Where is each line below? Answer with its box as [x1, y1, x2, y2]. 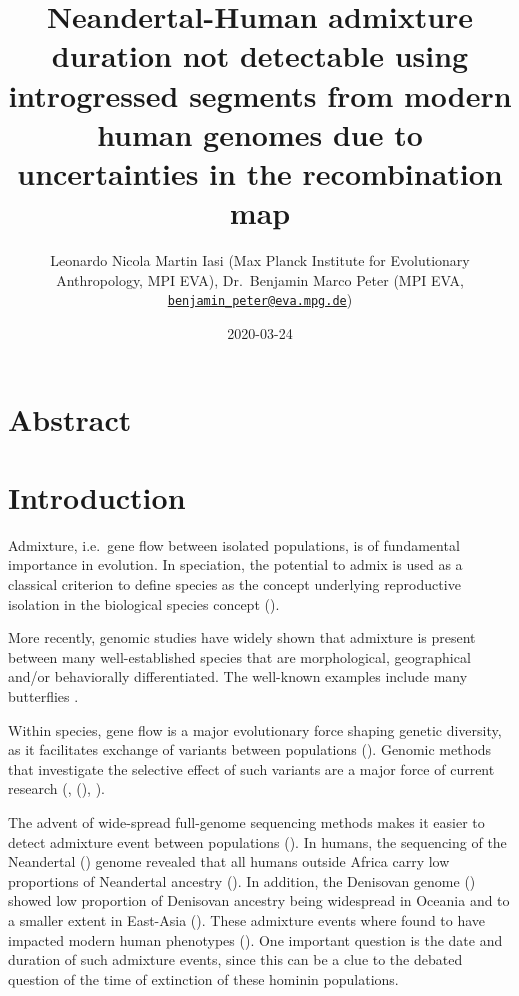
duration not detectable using [51, 35, 469, 76]
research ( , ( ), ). [8, 778, 105, 799]
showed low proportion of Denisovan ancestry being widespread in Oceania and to [8, 890, 510, 911]
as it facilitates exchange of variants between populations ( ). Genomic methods [8, 739, 492, 760]
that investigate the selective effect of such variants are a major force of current [8, 758, 495, 779]
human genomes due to [97, 113, 423, 154]
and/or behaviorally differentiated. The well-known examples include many [8, 666, 468, 687]
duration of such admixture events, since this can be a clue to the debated [8, 949, 463, 970]
